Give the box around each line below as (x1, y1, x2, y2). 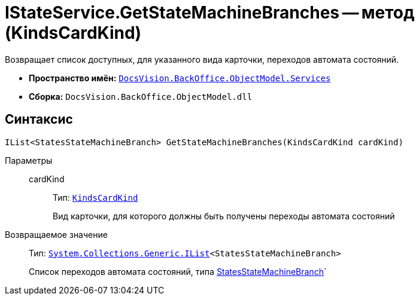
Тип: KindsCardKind (53, 192, 138, 203)
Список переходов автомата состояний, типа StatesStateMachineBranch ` (29, 266, 327, 277)
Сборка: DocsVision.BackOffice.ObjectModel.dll (29, 91, 253, 102)
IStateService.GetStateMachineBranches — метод (5, 2, 415, 23)
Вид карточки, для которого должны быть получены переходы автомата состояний (53, 210, 395, 221)
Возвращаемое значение (5, 229, 108, 240)
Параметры (5, 155, 53, 166)
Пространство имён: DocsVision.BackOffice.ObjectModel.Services (29, 72, 331, 83)
